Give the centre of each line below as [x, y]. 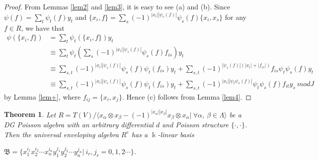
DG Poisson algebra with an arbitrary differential [79, 125]
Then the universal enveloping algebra [61, 134]
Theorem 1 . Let [30, 114]
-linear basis [176, 134]
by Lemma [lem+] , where [42, 96]
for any [236, 17]
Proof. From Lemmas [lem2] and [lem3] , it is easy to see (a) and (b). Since [117, 6]
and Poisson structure [195, 125]
